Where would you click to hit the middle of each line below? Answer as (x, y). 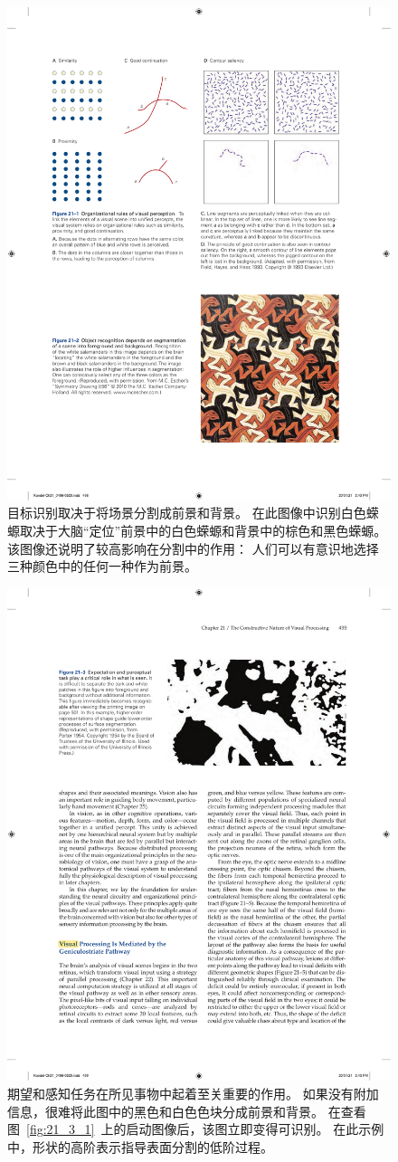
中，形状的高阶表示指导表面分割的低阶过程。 (140, 1146)
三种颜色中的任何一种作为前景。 (102, 566)
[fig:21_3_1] (61, 1129)
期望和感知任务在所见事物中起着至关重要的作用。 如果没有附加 (193, 1094)
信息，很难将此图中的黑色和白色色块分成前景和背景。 (166, 1111)
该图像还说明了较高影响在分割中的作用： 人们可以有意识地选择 (193, 548)
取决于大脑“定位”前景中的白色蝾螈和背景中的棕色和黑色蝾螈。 (203, 530)
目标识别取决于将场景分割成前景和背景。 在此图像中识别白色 (187, 513)
